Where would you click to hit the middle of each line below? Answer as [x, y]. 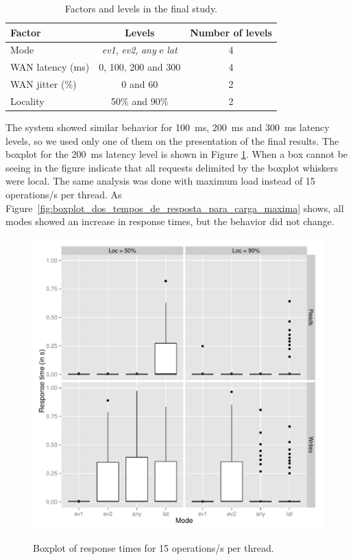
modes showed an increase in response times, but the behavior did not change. [170, 221]
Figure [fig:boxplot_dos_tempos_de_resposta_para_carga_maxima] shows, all [175, 208]
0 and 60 [140, 84]
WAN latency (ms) [50, 67]
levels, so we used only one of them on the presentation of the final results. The [172, 140]
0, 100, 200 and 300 [140, 67]
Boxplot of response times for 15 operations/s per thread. [154, 548]
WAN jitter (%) [44, 84]
